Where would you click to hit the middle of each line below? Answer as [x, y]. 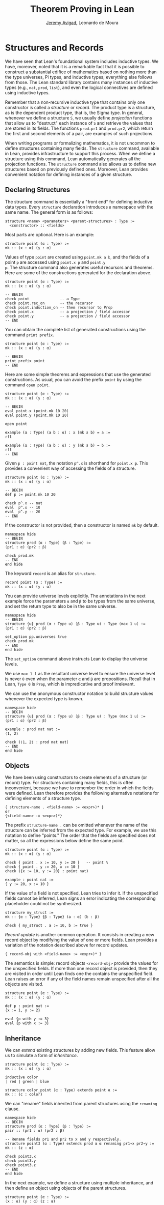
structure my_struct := [29, 913]
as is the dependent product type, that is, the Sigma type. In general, [74, 113]
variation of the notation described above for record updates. [67, 945]
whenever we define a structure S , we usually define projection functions [79, 118]
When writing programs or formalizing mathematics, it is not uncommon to [80, 143]
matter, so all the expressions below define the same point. [64, 841]
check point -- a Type [42, 299]
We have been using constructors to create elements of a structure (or [76, 777]
